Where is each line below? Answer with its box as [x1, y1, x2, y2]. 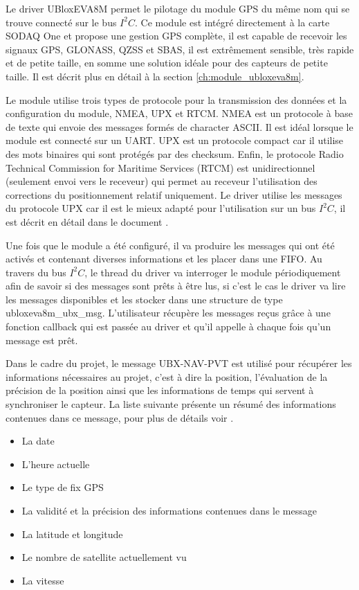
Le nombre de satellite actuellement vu [21, 550, 187, 564]
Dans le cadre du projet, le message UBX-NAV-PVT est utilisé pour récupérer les [6, 356, 352, 370]
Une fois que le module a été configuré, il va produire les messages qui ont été [6, 238, 335, 252]
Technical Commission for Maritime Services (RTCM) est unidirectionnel [6, 160, 315, 175]
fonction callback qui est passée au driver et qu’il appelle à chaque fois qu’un [6, 319, 331, 334]
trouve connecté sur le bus [6, 15, 117, 29]
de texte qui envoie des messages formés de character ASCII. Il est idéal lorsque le [6, 119, 353, 134]
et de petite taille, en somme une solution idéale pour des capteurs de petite [6, 55, 328, 70]
